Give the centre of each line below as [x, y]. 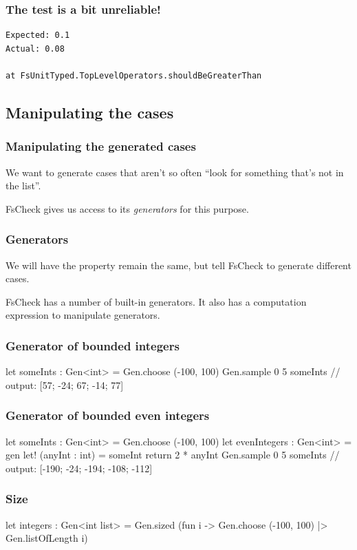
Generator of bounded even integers [108, 415]
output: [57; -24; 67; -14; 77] [65, 384]
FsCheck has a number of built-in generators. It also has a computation [156, 301]
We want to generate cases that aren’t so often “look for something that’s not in [175, 172]
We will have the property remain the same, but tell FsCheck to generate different [178, 265]
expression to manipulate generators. [83, 315]
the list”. [23, 186]
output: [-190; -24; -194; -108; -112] [79, 468]
